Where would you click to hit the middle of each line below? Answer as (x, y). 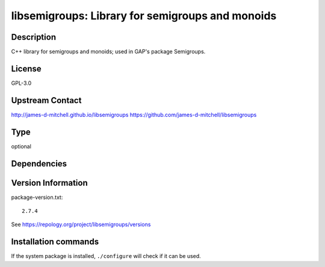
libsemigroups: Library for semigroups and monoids (144, 16)
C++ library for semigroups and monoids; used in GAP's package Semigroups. (108, 52)
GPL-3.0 (21, 83)
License (26, 68)
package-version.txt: (37, 197)
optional (21, 146)
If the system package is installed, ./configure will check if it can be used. (106, 256)
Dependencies (39, 164)
